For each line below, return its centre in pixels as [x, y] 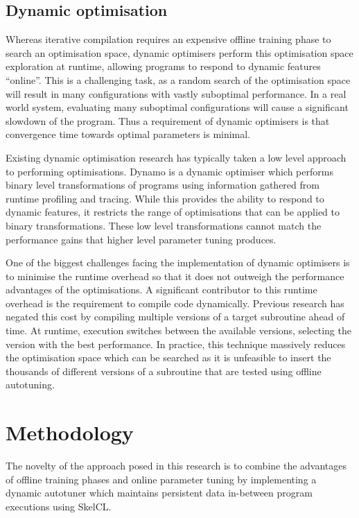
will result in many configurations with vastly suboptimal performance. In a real [176, 93]
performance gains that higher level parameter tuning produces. [141, 239]
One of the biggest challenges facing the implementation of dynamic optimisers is [178, 262]
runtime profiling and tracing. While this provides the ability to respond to [165, 198]
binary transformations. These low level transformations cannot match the [164, 225]
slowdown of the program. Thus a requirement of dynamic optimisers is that [168, 120]
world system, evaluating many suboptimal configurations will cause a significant [177, 107]
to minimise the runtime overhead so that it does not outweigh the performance [175, 276]
